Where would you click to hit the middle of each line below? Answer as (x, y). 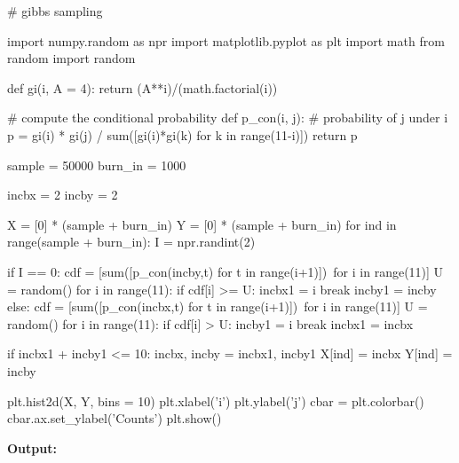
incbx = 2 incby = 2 (63, 195)
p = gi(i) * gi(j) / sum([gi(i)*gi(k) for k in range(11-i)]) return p (182, 134)
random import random (71, 58)
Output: (32, 447)
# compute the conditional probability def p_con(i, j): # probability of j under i (228, 118)
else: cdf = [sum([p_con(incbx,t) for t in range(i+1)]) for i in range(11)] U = (218, 306)
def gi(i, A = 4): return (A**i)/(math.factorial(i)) (142, 87)
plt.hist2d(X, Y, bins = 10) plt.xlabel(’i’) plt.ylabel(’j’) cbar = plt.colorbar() (216, 400)
